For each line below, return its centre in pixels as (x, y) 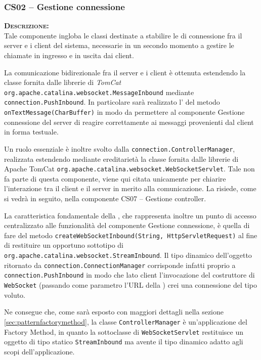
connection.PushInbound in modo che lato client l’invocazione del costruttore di (129, 275)
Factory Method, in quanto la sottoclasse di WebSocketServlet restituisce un (124, 331)
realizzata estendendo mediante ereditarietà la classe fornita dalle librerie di (121, 159)
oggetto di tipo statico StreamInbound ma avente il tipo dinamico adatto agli (124, 342)
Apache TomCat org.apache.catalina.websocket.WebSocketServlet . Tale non (129, 169)
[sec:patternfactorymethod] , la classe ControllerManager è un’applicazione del (126, 321)
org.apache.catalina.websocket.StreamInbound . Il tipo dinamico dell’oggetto (128, 255)
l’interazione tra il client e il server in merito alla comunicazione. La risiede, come (130, 188)
